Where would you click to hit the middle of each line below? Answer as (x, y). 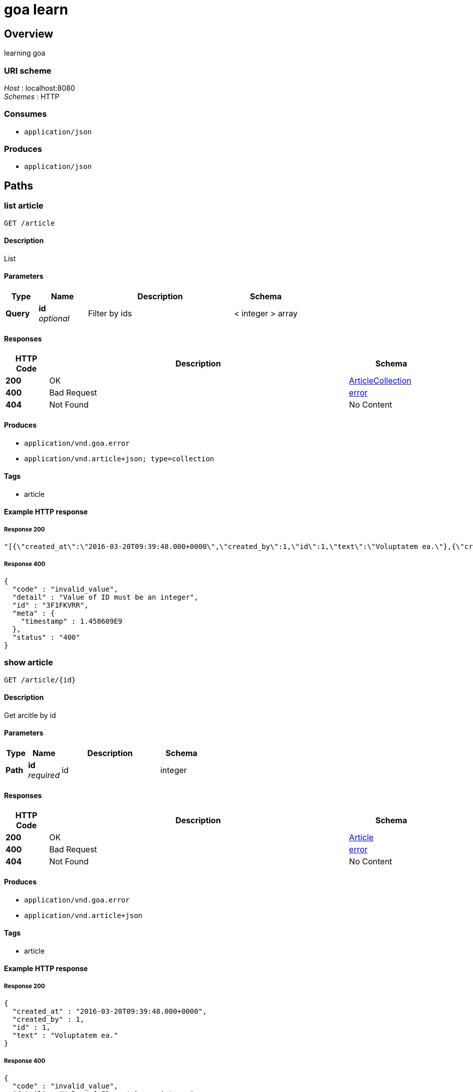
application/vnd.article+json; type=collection (119, 459)
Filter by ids (110, 314)
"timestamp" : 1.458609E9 (72, 621)
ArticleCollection (380, 381)
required (44, 775)
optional (54, 319)
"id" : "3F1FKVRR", (50, 605)
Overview (29, 34)
